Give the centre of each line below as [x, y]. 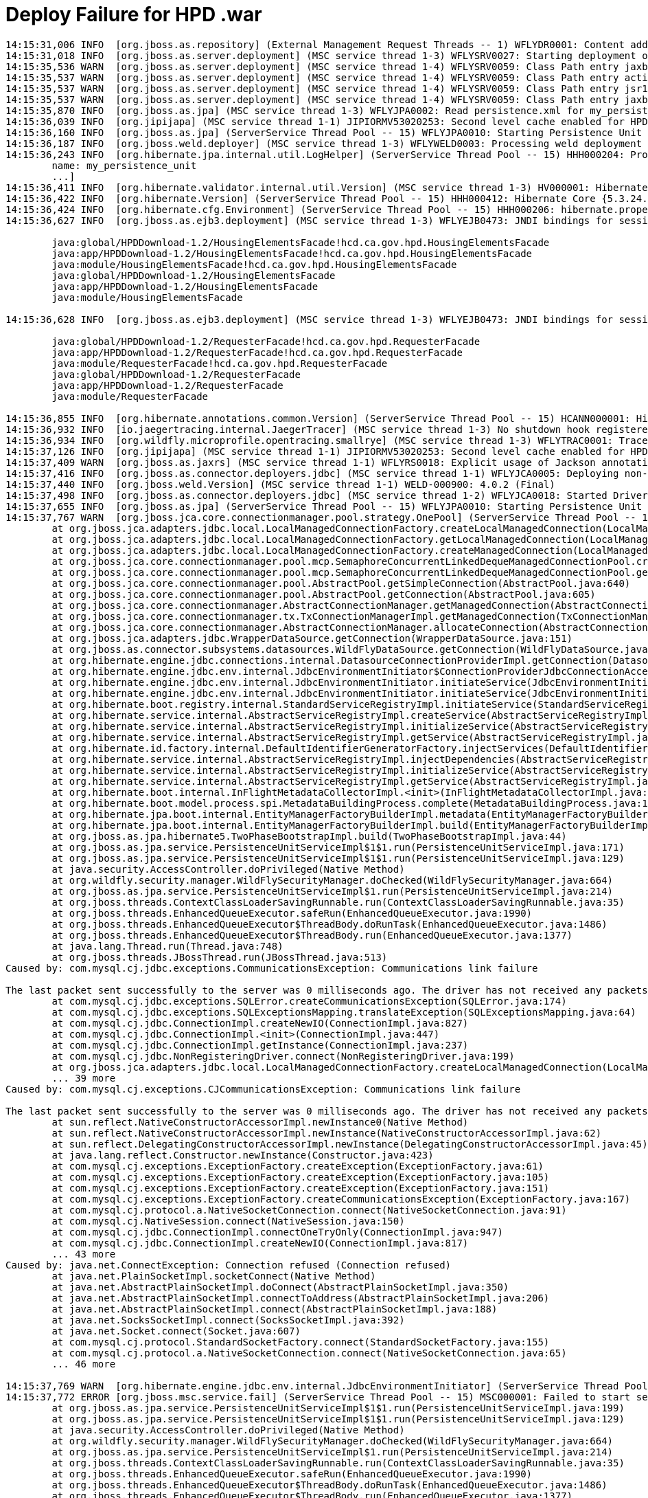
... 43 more [84, 1254]
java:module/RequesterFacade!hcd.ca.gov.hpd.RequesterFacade [220, 363]
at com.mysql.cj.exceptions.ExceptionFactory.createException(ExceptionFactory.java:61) [298, 1166]
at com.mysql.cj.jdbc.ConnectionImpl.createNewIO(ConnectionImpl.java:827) [260, 1023]
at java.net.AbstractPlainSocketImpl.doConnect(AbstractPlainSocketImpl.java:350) [280, 1287]
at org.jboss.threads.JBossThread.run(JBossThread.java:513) [220, 957]
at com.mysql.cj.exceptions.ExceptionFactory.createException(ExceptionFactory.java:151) [301, 1188]
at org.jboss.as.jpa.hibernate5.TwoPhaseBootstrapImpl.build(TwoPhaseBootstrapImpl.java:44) [309, 836]
